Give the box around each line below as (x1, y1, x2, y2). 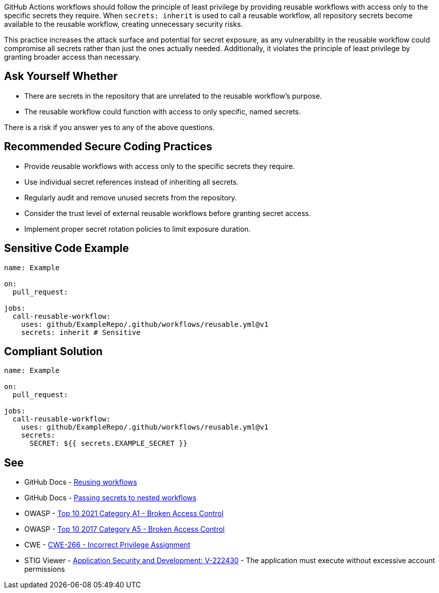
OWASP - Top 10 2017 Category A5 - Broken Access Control (24, 525, 225, 534)
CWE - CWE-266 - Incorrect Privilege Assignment (24, 540, 191, 549)
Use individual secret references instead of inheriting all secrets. (24, 177, 239, 186)
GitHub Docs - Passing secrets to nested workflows (24, 493, 197, 502)
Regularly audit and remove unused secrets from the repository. (24, 193, 237, 202)
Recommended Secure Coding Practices (4, 140, 212, 153)
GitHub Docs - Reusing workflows (24, 478, 137, 487)
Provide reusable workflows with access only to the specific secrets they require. (24, 161, 295, 171)
